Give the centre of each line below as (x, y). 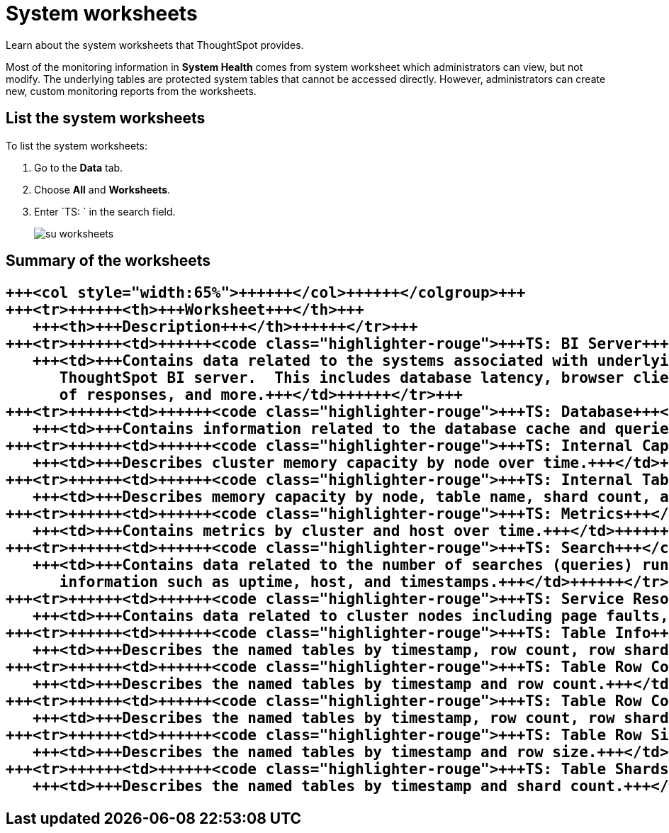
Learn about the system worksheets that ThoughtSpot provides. (155, 45)
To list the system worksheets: (77, 145)
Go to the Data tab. (79, 167)
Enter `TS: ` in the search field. (105, 211)
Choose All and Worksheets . (102, 189)
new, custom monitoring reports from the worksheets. (131, 91)
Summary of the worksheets (108, 261)
